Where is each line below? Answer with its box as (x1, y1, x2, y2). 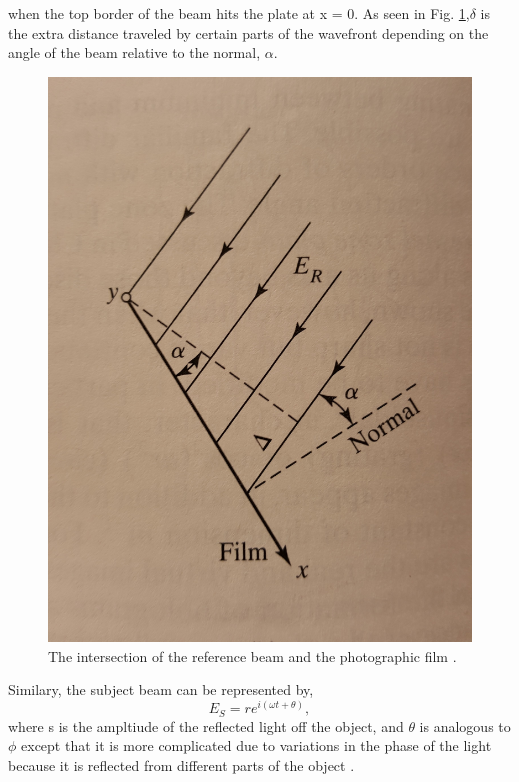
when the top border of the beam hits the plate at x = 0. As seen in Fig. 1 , (8, 3, 470, 23)
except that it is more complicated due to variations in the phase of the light (21, 735, 492, 756)
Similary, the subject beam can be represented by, (8, 679, 314, 700)
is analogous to (419, 715, 511, 736)
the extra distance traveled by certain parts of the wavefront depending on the (8, 22, 489, 43)
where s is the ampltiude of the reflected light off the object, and (8, 715, 404, 736)
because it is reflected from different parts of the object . (8, 754, 355, 775)
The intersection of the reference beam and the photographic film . (48, 645, 457, 666)
